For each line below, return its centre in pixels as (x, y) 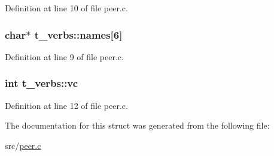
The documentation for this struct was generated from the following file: (137, 125)
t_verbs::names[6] (78, 34)
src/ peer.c (23, 145)
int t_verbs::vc (42, 83)
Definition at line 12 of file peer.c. (66, 105)
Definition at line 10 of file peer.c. (66, 8)
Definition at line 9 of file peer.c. (64, 56)
